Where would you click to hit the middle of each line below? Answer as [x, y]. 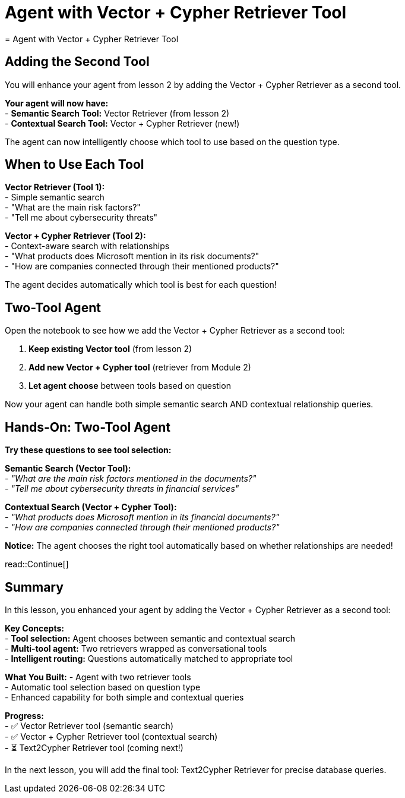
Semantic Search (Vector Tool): [68, 469]
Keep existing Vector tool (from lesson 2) [110, 349]
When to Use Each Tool [75, 165]
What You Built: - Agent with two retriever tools [98, 677]
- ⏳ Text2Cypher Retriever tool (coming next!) [94, 747]
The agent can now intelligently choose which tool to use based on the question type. [172, 142]
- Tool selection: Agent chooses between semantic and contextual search [150, 638]
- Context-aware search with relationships [87, 246]
